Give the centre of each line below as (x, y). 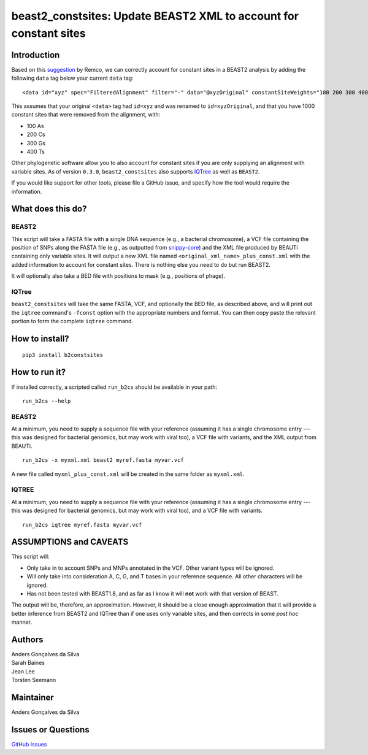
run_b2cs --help (47, 401)
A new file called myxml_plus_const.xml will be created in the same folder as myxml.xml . (128, 474)
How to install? (40, 339)
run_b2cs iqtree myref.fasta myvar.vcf (82, 525)
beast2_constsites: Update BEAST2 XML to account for (155, 16)
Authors (27, 639)
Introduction (36, 55)
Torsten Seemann (34, 680)
